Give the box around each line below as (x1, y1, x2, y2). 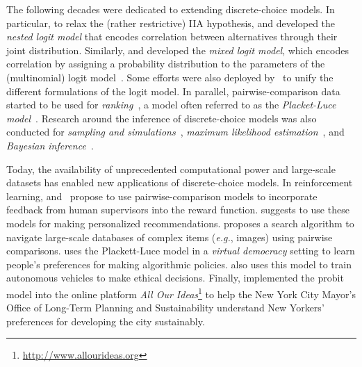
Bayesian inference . (6, 138, 94, 152)
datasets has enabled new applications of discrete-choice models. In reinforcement (6, 175, 353, 190)
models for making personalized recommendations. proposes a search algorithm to (6, 215, 354, 230)
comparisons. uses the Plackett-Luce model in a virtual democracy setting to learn (6, 243, 355, 258)
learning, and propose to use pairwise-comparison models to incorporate (6, 188, 318, 203)
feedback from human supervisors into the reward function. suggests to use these (6, 202, 349, 217)
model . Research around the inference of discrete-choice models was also (6, 111, 317, 125)
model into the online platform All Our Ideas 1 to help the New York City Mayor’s (6, 284, 356, 301)
